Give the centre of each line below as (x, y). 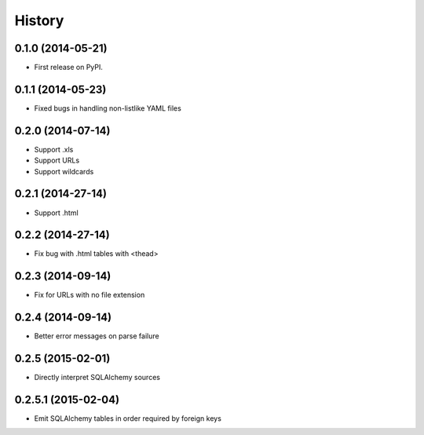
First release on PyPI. (69, 68)
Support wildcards (64, 171)
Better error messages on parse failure (97, 336)
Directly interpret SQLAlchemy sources (97, 378)
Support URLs (57, 160)
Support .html (56, 213)
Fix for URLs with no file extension (90, 295)
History (39, 20)
